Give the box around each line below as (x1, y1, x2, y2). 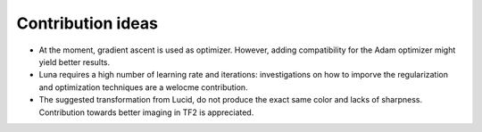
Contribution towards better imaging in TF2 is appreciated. (38, 107, 254, 118)
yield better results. (38, 56, 111, 67)
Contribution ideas (16, 13, 158, 33)
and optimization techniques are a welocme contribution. (38, 81, 249, 93)
